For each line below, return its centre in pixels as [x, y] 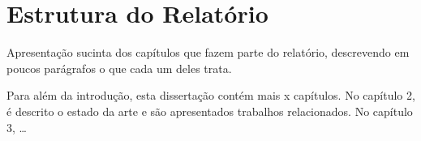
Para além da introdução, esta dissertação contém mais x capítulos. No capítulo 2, [211, 95]
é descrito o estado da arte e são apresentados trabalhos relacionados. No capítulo [210, 111]
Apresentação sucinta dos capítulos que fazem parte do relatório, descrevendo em [208, 52]
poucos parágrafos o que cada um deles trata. [119, 68]
